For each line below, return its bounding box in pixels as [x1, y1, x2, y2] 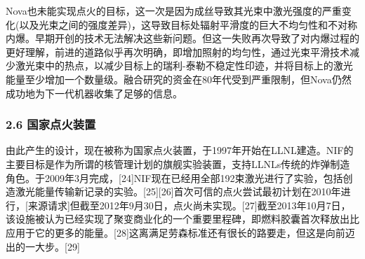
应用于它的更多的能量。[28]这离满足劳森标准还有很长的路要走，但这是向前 [6, 225, 345, 239]
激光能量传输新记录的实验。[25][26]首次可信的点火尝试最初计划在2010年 [15, 184, 341, 199]
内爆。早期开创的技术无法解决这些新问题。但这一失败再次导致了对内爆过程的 [6, 31, 359, 45]
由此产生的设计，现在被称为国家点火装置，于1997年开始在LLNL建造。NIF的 [6, 143, 354, 157]
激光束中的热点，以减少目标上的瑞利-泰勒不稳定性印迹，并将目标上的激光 [15, 58, 353, 73]
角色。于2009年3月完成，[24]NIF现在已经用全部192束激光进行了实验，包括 [6, 170, 343, 185]
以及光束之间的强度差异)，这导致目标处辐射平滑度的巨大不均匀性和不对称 [19, 17, 357, 31]
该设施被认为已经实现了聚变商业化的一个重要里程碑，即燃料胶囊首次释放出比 [6, 211, 359, 226]
